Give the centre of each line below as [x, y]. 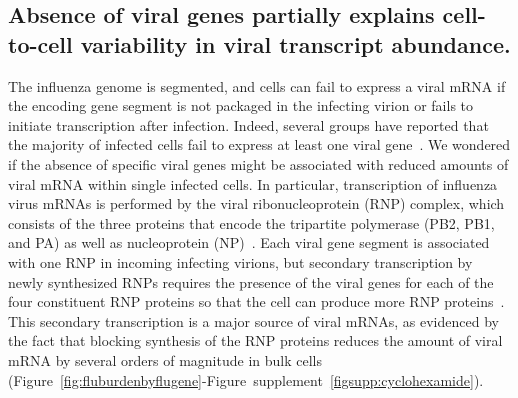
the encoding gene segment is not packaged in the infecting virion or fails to [241, 105]
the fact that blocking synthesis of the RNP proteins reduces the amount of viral [255, 340]
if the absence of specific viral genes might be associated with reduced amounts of [258, 163]
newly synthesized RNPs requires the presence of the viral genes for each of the [251, 281]
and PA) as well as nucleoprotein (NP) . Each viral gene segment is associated [249, 242]
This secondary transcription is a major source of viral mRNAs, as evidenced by [253, 320]
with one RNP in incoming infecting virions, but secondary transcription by [240, 261]
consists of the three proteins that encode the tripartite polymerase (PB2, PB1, [251, 222]
